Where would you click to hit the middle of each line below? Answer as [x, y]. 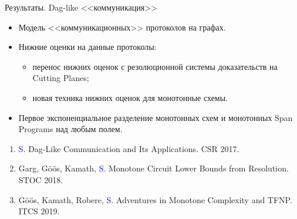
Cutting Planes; [61, 78]
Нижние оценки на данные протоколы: [87, 47]
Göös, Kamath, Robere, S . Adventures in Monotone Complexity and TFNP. [155, 199]
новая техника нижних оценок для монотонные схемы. [130, 97]
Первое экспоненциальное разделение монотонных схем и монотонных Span [156, 117]
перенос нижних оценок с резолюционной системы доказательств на [155, 66]
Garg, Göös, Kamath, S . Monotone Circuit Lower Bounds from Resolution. [153, 168]
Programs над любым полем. [70, 129]
